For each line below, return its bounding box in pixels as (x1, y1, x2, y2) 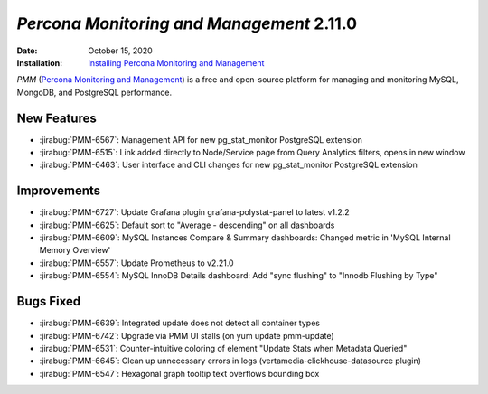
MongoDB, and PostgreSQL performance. (16, 87, 173, 98)
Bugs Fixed (16, 294, 81, 309)
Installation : (16, 57, 63, 68)
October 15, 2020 (88, 45, 153, 56)
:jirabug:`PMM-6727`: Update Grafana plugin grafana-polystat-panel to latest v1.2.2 (39, 207, 350, 218)
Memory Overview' (39, 245, 111, 256)
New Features (16, 110, 97, 126)
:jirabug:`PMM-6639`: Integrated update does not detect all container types (39, 317, 321, 329)
